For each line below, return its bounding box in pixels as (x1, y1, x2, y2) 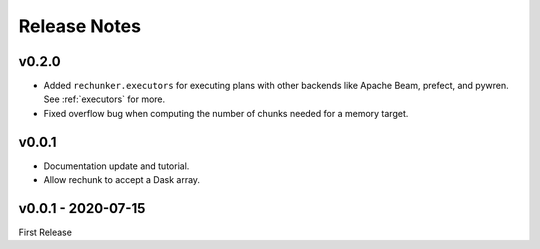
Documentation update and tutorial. (43, 160, 190, 172)
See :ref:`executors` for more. (43, 93, 166, 105)
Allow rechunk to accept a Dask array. (43, 174, 200, 186)
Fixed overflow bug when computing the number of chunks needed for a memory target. (43, 107, 409, 119)
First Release (18, 226, 72, 239)
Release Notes (18, 15, 142, 37)
